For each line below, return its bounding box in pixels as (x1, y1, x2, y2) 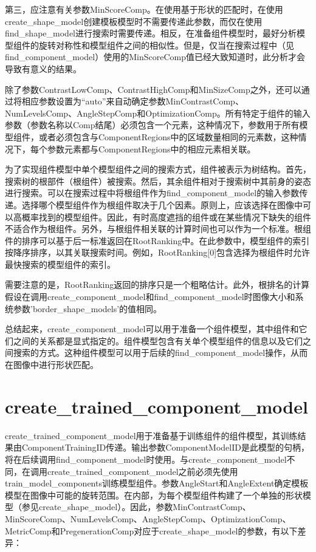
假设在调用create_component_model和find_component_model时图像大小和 (5, 290, 295, 303)
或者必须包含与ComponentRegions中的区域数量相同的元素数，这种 (38, 130, 298, 143)
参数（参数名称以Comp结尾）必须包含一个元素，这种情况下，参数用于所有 (5, 118, 300, 131)
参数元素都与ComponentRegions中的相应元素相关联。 (47, 142, 256, 155)
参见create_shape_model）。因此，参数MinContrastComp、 (21, 500, 251, 513)
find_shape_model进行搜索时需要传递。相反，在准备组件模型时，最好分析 (5, 27, 297, 39)
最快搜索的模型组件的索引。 (5, 257, 115, 270)
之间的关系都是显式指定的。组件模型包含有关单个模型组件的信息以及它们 (13, 334, 303, 347)
